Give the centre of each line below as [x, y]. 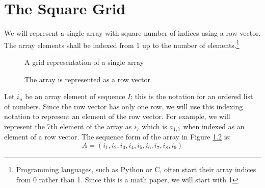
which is [154, 126]
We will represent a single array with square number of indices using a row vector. [132, 33]
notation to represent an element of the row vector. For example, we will [117, 116]
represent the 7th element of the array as [68, 126]
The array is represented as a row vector [87, 79]
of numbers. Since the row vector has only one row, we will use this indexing [124, 106]
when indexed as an [214, 126]
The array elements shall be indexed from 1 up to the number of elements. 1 [122, 44]
